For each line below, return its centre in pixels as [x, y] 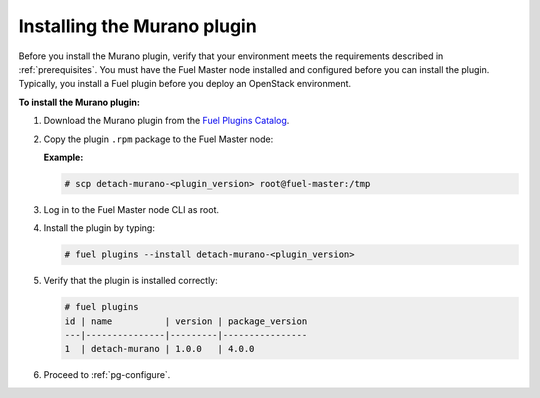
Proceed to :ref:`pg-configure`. [107, 375]
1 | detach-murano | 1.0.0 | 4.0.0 [159, 349]
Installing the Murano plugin [137, 26]
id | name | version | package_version [186, 321]
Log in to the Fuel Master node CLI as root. [131, 209]
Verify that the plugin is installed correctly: [131, 281]
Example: [63, 157]
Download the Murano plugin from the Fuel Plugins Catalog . [166, 121]
